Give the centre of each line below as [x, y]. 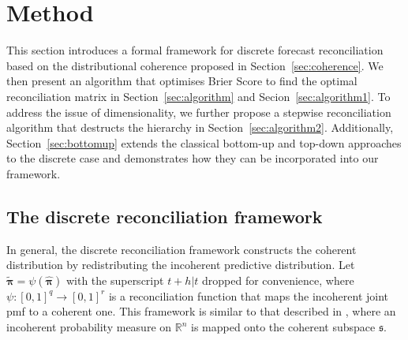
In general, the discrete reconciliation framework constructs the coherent [182, 249]
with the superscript [115, 280]
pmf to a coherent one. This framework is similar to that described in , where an [201, 311]
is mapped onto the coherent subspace [283, 327]
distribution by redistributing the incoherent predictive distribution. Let [181, 265]
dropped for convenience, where [278, 280]
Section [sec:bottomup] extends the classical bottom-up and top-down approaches [204, 142]
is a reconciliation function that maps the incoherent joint [249, 295]
